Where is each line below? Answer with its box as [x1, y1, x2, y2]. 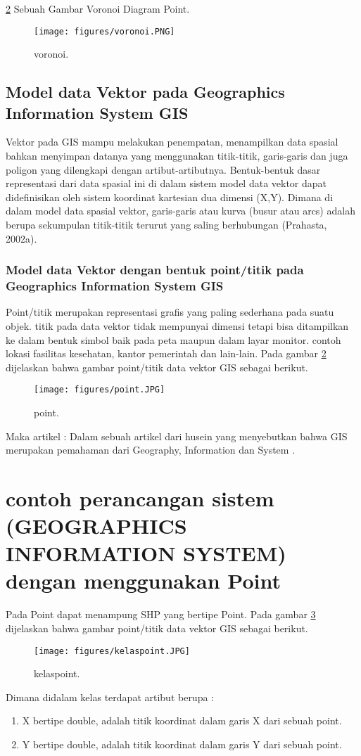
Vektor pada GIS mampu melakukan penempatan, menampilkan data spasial [6, 134, 338, 149]
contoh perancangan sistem [6, 483, 274, 512]
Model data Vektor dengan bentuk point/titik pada [6, 261, 304, 278]
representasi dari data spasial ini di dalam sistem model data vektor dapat [6, 176, 327, 191]
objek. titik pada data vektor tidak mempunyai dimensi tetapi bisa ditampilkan [6, 318, 349, 333]
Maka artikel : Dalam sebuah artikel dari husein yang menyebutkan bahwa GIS [6, 428, 348, 443]
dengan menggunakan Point [6, 566, 281, 595]
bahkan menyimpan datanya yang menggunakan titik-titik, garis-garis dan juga [6, 148, 348, 163]
